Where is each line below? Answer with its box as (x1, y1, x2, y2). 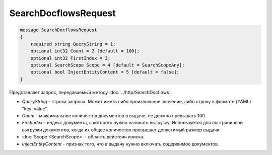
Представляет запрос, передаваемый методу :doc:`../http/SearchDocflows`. (9, 89, 172, 95)
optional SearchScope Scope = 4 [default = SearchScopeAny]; (30, 62, 185, 68)
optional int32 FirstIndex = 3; (30, 55, 111, 61)
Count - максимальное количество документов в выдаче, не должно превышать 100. (22, 113, 207, 119)
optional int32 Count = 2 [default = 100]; (30, 48, 140, 54)
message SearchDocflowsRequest (20, 27, 98, 33)
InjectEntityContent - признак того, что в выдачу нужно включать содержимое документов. (22, 141, 219, 147)
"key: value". (22, 106, 48, 112)
